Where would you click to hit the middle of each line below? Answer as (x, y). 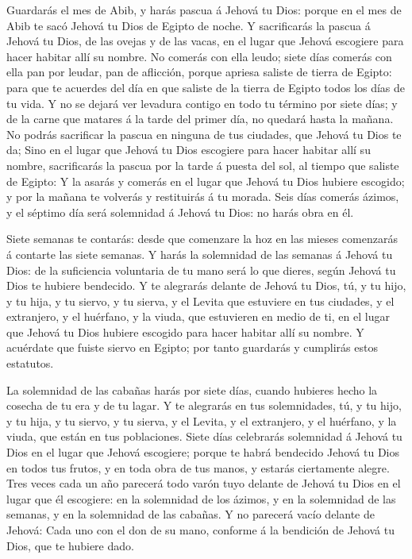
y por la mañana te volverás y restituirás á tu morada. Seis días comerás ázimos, (203, 197)
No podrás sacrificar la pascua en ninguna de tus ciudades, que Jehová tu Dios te (204, 134)
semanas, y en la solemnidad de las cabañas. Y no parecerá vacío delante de (191, 514)
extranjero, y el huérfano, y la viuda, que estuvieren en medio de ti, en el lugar (198, 316)
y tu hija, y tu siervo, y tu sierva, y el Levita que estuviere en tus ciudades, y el (200, 301)
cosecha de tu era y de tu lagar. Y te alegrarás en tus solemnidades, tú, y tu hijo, (204, 405)
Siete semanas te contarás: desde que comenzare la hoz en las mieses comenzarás (202, 239)
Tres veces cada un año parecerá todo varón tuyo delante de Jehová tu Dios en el (204, 483)
